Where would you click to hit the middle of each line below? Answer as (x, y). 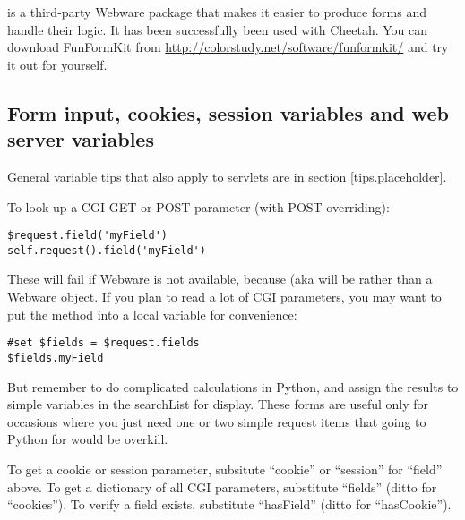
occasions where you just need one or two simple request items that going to (217, 421)
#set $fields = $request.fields (103, 343)
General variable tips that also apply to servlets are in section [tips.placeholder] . (227, 176)
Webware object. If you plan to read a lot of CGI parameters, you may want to (224, 297)
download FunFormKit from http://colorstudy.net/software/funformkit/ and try (228, 47)
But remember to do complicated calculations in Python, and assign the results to (233, 386)
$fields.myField (56, 358)
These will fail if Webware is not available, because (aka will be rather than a (220, 279)
